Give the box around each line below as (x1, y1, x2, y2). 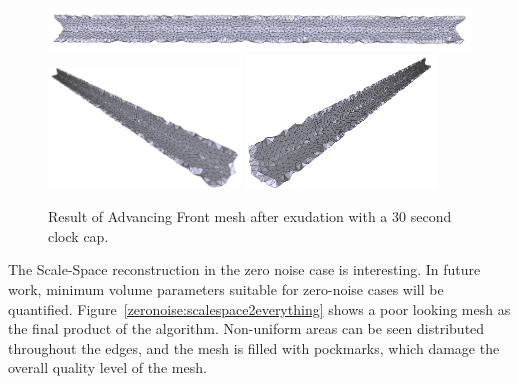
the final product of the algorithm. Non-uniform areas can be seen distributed (8, 318, 485, 339)
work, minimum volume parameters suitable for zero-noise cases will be (8, 278, 444, 299)
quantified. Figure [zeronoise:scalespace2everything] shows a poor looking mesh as (8, 298, 511, 319)
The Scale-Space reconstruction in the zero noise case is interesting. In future (8, 259, 481, 280)
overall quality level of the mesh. (8, 357, 207, 378)
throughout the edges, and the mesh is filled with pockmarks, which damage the (8, 337, 500, 358)
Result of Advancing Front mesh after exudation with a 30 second (48, 206, 452, 227)
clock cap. (48, 225, 109, 246)
